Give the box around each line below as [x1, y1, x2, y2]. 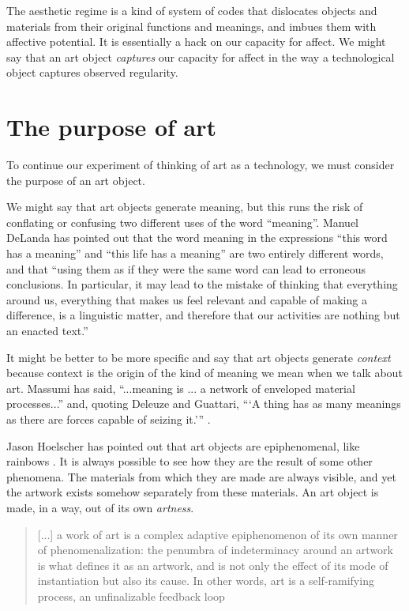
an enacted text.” [6, 322, 88, 339]
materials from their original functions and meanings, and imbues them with [6, 17, 377, 34]
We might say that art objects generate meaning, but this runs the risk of [6, 198, 363, 215]
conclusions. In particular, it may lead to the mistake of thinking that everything [6, 276, 398, 292]
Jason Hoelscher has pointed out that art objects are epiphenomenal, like [6, 437, 360, 454]
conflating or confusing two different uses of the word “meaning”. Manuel [6, 213, 359, 230]
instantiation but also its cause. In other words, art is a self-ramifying [37, 572, 374, 589]
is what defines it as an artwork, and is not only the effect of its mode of [37, 556, 388, 573]
